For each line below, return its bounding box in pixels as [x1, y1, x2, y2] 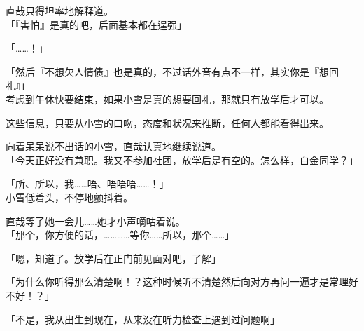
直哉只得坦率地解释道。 [6, 4, 113, 18]
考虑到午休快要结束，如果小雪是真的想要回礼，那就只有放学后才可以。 [6, 91, 329, 106]
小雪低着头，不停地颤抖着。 [6, 189, 133, 204]
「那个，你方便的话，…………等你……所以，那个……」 [6, 227, 235, 242]
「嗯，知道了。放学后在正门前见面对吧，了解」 [6, 250, 221, 265]
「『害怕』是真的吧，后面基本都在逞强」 [6, 17, 187, 32]
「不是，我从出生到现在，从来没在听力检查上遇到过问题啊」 [6, 311, 280, 326]
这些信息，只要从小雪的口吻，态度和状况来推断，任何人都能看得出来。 [6, 115, 329, 130]
